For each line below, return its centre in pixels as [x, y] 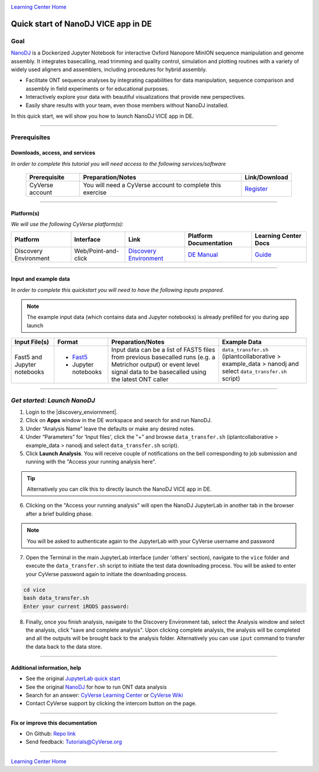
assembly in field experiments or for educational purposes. [97, 88]
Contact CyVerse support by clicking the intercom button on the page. [111, 703]
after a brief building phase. [59, 514]
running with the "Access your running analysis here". [91, 462]
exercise [95, 192]
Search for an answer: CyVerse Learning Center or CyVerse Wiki [104, 695]
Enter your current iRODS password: [77, 606]
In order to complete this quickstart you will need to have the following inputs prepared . [118, 289]
